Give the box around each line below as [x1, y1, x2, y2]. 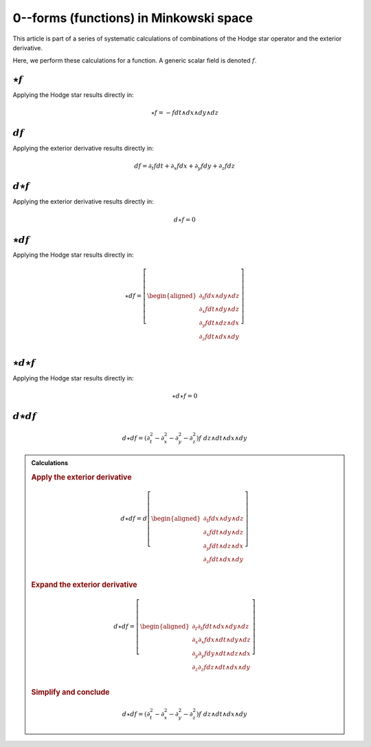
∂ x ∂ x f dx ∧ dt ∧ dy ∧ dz [192, 636, 251, 646]
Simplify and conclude [31, 688, 110, 697]
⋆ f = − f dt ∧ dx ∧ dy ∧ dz [150, 109, 219, 117]
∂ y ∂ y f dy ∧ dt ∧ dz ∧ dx [192, 650, 251, 659]
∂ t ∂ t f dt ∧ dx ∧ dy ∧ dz [192, 622, 249, 632]
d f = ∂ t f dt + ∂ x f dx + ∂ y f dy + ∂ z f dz [134, 162, 236, 172]
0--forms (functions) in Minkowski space [12, 10, 254, 25]
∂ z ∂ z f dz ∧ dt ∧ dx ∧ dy [192, 663, 251, 673]
